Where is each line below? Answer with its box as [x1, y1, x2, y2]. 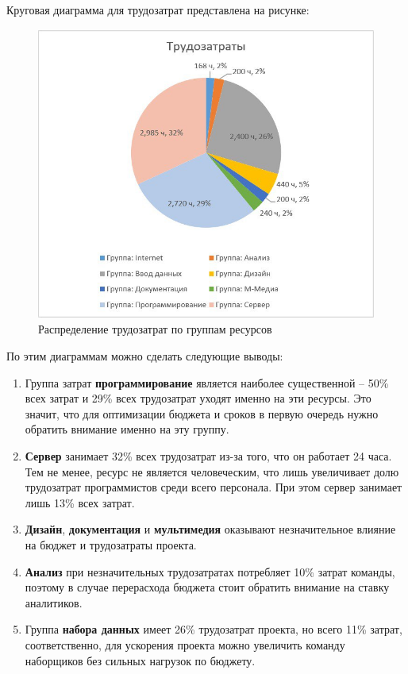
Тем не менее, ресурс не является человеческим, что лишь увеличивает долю [25, 463, 399, 480]
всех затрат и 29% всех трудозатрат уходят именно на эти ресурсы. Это [25, 390, 371, 406]
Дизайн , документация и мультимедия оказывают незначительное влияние [25, 521, 396, 537]
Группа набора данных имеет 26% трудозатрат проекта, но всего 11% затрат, [25, 621, 402, 637]
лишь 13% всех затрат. [25, 494, 135, 510]
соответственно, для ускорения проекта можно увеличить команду [25, 636, 345, 653]
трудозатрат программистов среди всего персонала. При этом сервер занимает [25, 479, 402, 495]
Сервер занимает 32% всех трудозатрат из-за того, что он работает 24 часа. [25, 448, 392, 464]
